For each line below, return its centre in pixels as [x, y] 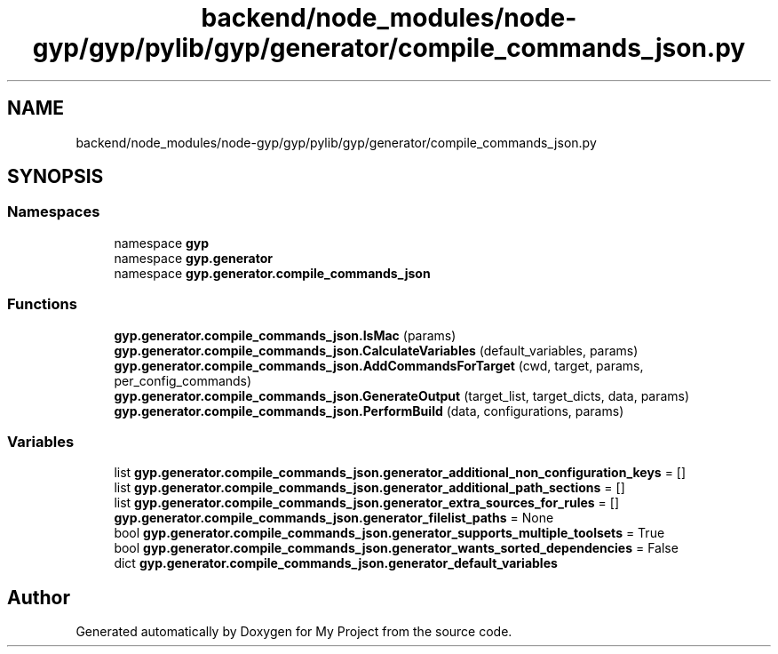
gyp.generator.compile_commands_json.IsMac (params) [285, 335]
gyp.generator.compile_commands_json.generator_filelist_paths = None [334, 518]
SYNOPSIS [56, 177]
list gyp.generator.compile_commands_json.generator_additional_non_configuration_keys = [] [400, 473]
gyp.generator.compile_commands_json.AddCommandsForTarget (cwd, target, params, [379, 365]
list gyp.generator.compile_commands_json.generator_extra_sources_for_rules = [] [367, 503]
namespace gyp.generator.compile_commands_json [272, 273]
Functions [42, 304]
